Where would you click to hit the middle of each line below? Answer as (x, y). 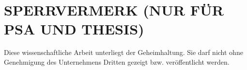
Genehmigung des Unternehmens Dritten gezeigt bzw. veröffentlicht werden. (117, 61)
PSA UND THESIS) (74, 29)
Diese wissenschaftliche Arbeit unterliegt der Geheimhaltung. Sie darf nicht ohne (123, 52)
